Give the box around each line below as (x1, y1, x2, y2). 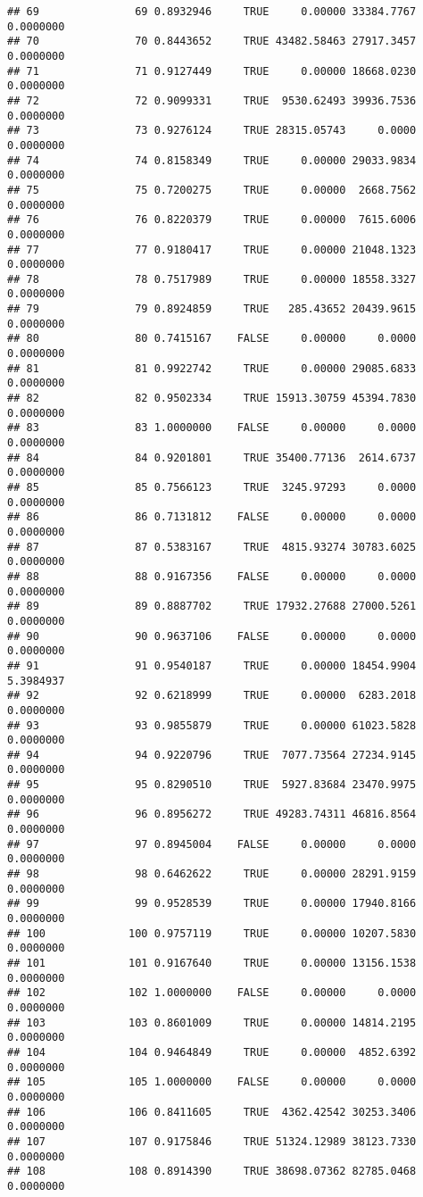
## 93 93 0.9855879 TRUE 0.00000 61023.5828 (7, 719, 417, 732)
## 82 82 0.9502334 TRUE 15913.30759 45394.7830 (7, 392, 417, 405)
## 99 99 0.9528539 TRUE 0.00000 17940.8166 (7, 897, 417, 910)
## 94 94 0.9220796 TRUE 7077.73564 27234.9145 (7, 748, 417, 761)
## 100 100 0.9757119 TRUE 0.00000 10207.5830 (7, 927, 417, 940)
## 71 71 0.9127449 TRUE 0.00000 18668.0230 (7, 64, 417, 78)
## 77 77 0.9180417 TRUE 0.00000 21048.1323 (7, 243, 417, 256)
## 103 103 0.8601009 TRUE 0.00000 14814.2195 (7, 1016, 417, 1029)
